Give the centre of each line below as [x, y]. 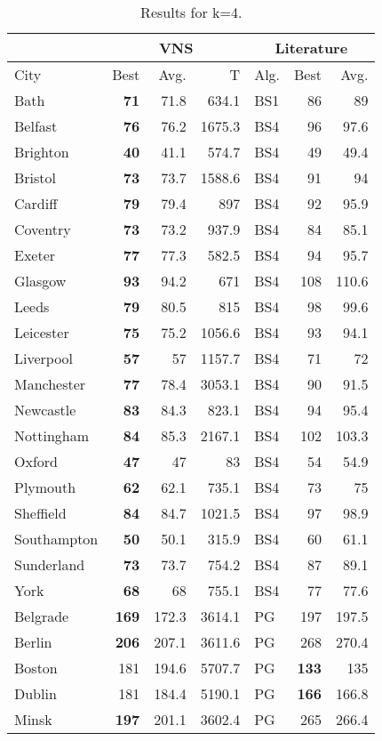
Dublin [36, 693]
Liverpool [44, 358]
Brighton [42, 152]
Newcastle [45, 410]
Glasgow [40, 281]
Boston [36, 668]
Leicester [42, 332]
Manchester [50, 384]
